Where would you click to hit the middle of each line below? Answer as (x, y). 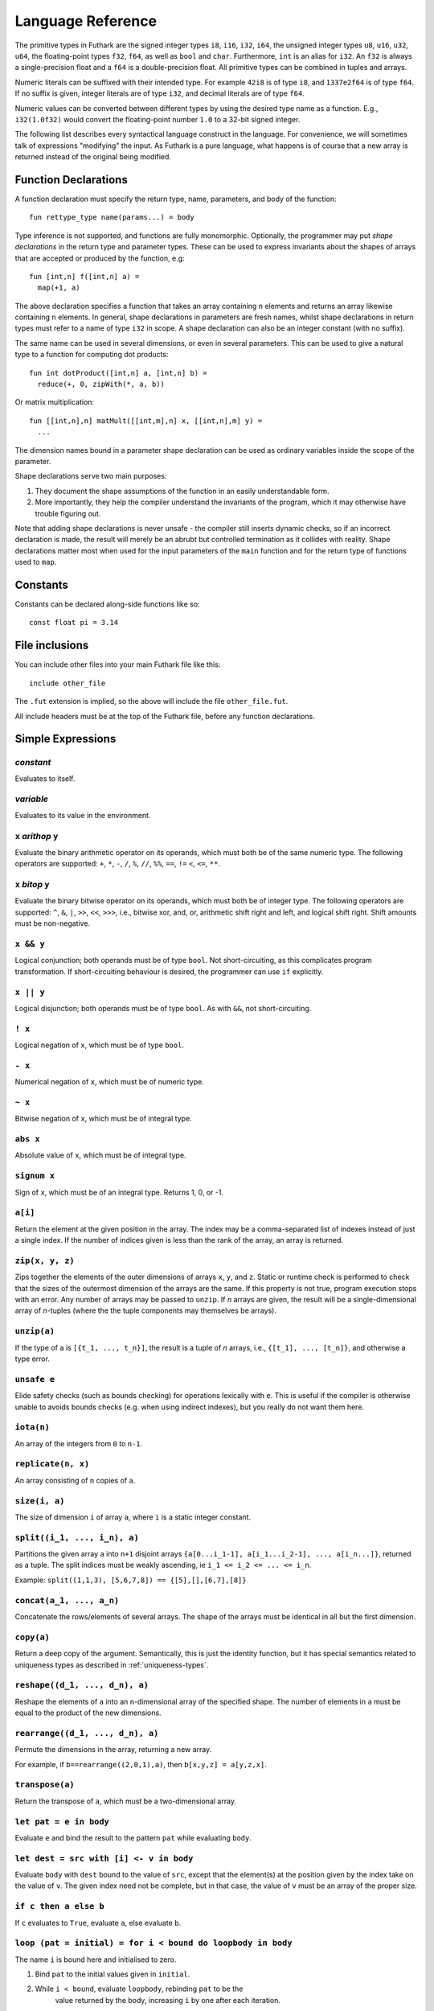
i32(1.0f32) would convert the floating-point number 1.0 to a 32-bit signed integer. (158, 119)
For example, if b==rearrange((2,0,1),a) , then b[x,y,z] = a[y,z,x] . (141, 1764)
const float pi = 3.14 (74, 623)
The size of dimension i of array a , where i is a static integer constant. (133, 1517)
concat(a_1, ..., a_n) (67, 1600)
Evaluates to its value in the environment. (83, 815)
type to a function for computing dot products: (92, 355)
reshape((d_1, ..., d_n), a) (82, 1685)
